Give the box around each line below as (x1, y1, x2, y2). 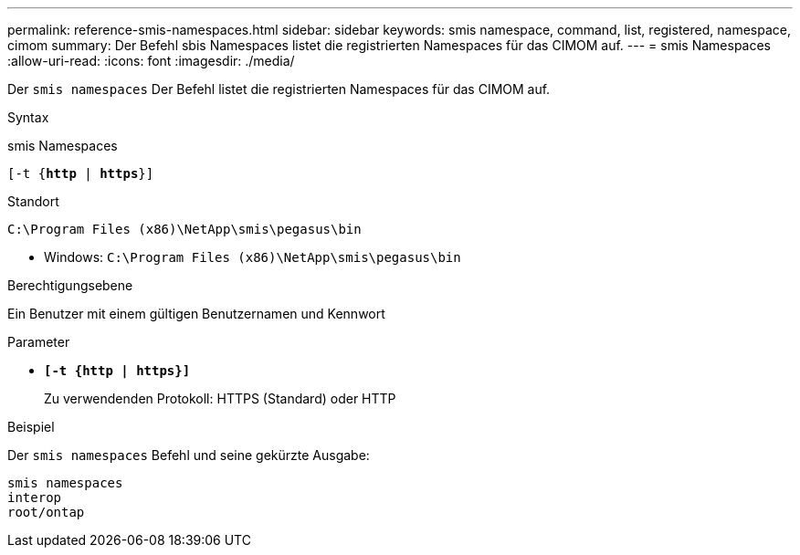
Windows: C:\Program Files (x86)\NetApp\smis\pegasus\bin (44, 249, 461, 265)
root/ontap (7, 505, 85, 519)
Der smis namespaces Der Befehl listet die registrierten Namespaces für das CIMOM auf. (7, 81, 551, 97)
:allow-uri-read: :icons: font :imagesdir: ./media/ (7, 53, 295, 68)
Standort (7, 194, 59, 209)
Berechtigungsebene (7, 277, 133, 293)
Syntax (7, 110, 49, 125)
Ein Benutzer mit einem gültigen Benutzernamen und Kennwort (7, 306, 385, 321)
